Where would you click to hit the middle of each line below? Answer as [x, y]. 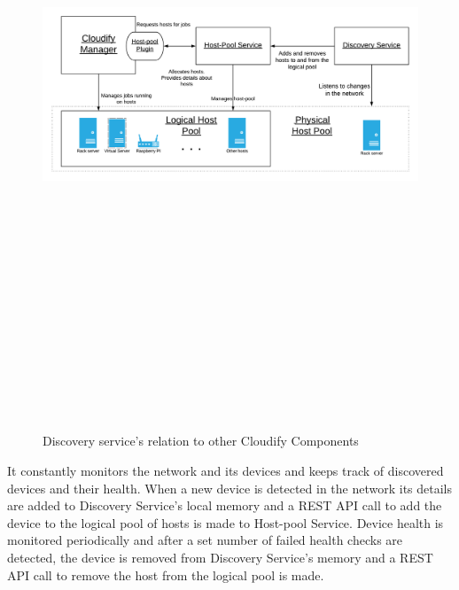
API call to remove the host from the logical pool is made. [166, 574]
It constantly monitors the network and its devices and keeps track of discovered [226, 471]
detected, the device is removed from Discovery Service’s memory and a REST [220, 558]
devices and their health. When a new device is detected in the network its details [230, 488]
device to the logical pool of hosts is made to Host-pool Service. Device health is [226, 522]
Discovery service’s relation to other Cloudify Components [201, 441]
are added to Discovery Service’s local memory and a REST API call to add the [225, 505]
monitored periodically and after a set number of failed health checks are [205, 540]
